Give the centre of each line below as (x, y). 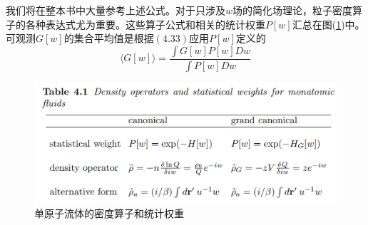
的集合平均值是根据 (109, 38)
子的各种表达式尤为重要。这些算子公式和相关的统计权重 (136, 24)
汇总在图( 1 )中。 (328, 24)
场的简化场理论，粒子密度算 (298, 10)
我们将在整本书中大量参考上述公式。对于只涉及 (116, 10)
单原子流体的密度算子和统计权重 (109, 213)
